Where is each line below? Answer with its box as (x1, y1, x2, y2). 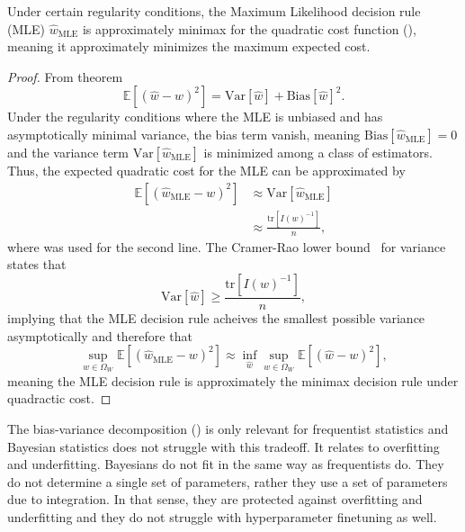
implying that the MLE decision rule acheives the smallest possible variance (7, 308, 425, 327)
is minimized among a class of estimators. (203, 142, 433, 161)
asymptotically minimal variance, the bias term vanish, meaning (7, 124, 361, 143)
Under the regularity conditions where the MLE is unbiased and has (7, 107, 383, 126)
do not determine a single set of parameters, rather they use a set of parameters (7, 472, 448, 491)
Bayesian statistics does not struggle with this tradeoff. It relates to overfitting (7, 437, 440, 455)
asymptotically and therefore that (7, 326, 192, 345)
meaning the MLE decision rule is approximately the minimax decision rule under (7, 371, 459, 390)
